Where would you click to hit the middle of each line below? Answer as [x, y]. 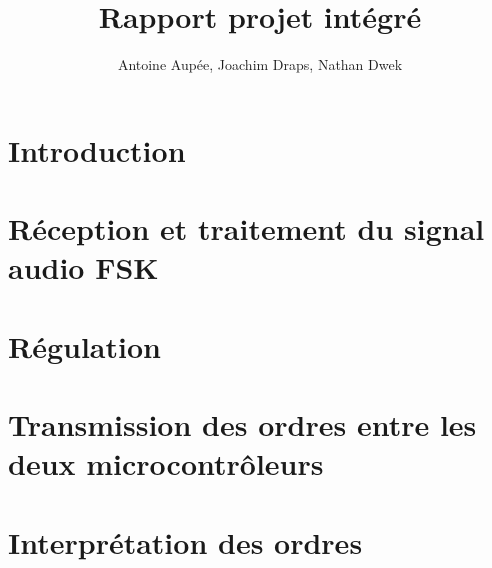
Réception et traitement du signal [246, 228]
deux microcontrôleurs [166, 463]
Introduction [97, 149]
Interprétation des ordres [185, 541]
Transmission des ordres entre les [242, 424]
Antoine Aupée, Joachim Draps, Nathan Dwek [260, 64]
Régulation [84, 345]
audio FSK [83, 267]
